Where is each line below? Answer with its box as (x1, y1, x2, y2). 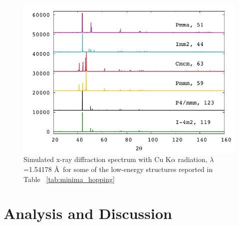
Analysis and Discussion (3, 203, 172, 223)
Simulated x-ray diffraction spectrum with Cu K (23, 154, 171, 164)
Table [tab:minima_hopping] (23, 173, 115, 184)
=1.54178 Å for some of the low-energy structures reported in (23, 163, 213, 174)
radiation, (178, 154, 208, 164)
